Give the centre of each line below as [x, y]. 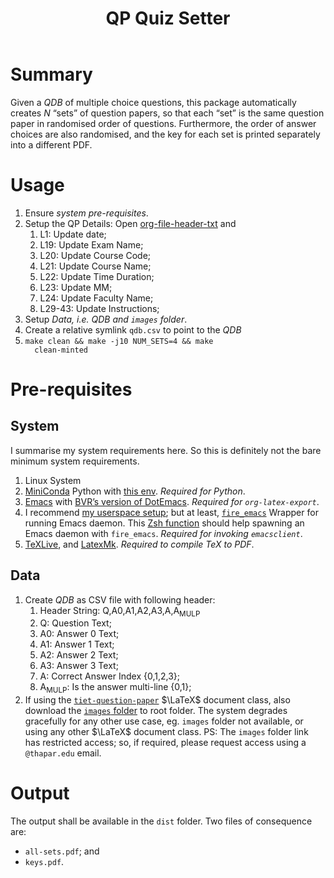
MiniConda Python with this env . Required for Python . [135, 491]
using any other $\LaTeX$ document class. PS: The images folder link [166, 732]
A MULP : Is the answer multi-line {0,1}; [115, 688]
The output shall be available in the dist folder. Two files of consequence [161, 821]
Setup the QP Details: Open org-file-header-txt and [130, 223]
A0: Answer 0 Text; [79, 634]
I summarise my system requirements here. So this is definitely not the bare [166, 450]
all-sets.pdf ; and [62, 851]
